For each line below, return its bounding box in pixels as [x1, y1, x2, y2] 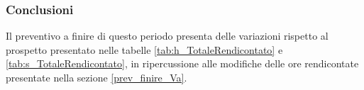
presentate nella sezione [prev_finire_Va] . [6, 70, 187, 84]
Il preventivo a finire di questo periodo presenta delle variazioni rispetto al [6, 28, 329, 43]
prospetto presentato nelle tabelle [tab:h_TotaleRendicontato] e [6, 42, 283, 57]
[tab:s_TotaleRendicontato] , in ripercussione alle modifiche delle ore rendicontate [6, 56, 359, 71]
